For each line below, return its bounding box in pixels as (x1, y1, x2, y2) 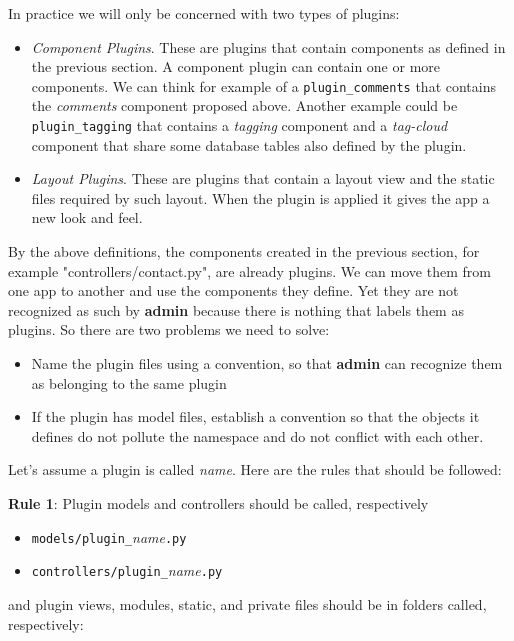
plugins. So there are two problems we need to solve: (8, 319, 330, 340)
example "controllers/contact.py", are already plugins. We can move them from (8, 260, 491, 281)
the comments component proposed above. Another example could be (31, 95, 458, 116)
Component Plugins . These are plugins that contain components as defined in (31, 36, 506, 57)
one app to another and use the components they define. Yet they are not (8, 280, 459, 301)
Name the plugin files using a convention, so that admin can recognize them (31, 353, 503, 374)
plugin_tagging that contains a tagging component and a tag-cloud (31, 115, 448, 136)
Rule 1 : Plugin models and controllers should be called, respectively (8, 493, 429, 513)
